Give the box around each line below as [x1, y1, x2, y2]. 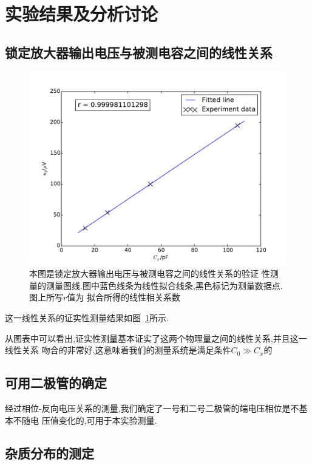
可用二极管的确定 [5, 373, 107, 392]
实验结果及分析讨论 [5, 1, 158, 26]
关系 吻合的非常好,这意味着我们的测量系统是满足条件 [21, 344, 231, 356]
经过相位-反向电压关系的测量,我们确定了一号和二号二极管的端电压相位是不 [5, 401, 299, 414]
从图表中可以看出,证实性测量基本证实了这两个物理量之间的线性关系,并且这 [5, 331, 299, 344]
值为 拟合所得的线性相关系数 [67, 291, 180, 304]
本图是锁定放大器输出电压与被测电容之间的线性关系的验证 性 [29, 267, 270, 280]
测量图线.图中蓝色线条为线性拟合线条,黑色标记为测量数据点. [46, 279, 283, 291]
